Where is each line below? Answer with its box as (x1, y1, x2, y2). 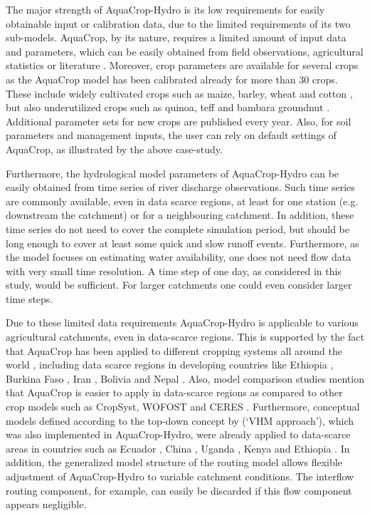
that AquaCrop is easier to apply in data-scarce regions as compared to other (6, 385, 343, 400)
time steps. (6, 291, 53, 306)
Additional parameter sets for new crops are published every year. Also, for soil (6, 113, 351, 128)
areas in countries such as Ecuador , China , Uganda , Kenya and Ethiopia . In (6, 440, 350, 455)
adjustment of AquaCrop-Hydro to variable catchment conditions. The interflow (6, 469, 354, 483)
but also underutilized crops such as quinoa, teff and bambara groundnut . (6, 100, 330, 115)
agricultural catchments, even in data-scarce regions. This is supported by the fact (6, 329, 364, 344)
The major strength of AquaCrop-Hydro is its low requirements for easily (6, 2, 325, 16)
